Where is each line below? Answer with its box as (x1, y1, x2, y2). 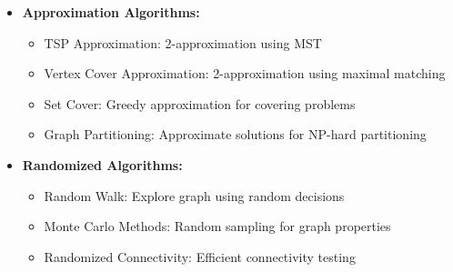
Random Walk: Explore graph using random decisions (44, 186, 345, 205)
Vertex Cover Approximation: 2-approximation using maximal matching (44, 64, 446, 83)
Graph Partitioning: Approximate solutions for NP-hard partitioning (44, 125, 427, 144)
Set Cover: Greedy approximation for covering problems (44, 94, 356, 113)
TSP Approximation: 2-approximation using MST (44, 33, 322, 52)
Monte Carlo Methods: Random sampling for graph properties (44, 217, 391, 236)
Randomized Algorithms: (22, 155, 183, 174)
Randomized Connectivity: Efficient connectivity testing (44, 247, 356, 266)
